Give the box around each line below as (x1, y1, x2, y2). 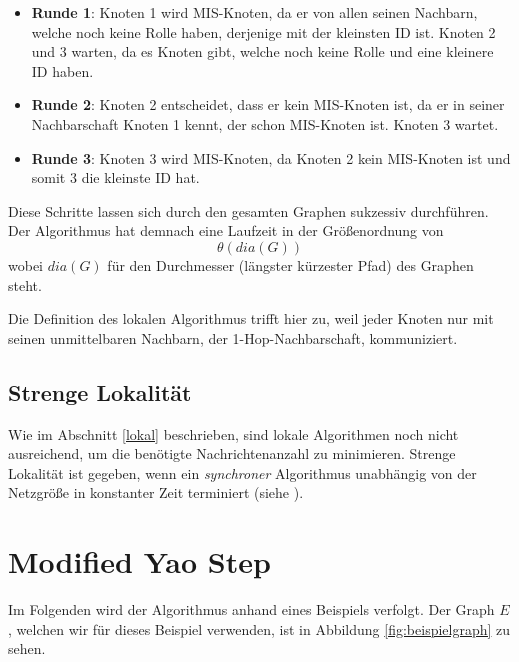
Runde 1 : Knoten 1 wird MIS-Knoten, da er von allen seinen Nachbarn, (31, 2, 478, 22)
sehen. (8, 638, 46, 659)
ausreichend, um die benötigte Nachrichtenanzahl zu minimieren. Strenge (8, 443, 456, 464)
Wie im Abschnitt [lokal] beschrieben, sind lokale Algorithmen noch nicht (8, 423, 459, 444)
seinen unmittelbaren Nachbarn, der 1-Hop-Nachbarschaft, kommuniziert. (8, 327, 458, 348)
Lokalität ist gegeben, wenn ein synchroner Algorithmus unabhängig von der (8, 462, 477, 483)
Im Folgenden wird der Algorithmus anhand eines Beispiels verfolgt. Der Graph (8, 599, 495, 620)
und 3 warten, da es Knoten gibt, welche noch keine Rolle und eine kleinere (31, 41, 494, 62)
